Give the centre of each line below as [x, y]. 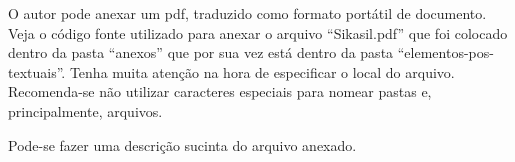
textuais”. [37, 71]
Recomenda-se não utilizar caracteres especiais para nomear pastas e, [220, 91]
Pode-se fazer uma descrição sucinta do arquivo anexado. [182, 144]
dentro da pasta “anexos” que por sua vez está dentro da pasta [201, 52]
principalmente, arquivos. [85, 110]
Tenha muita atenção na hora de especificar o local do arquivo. [262, 71]
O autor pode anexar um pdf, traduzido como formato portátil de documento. [247, 13]
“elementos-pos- [445, 52]
